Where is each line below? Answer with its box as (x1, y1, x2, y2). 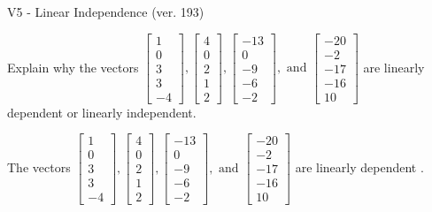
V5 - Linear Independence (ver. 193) (7, 3, 204, 20)
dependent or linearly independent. (7, 102, 197, 121)
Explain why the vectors (7, 57, 139, 76)
